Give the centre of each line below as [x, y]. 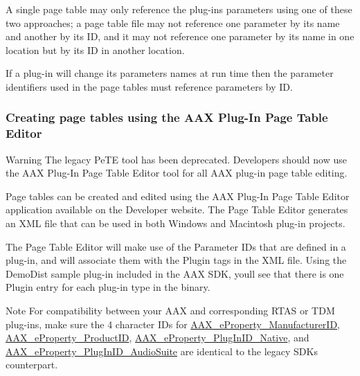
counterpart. [32, 365]
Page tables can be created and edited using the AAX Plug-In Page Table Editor [178, 196]
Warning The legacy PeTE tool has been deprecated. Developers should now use [176, 159]
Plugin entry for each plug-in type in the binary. [108, 287]
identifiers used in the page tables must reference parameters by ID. [149, 86]
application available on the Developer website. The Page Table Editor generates [177, 209]
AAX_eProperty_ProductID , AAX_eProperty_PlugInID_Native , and [157, 338]
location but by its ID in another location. [95, 50]
